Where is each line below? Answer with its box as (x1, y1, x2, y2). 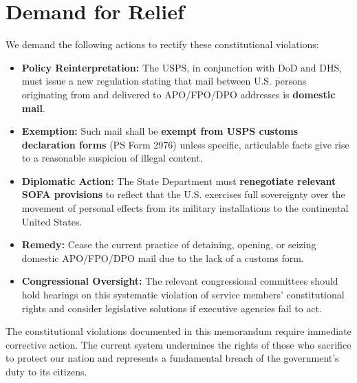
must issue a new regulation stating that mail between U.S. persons (21, 74, 307, 88)
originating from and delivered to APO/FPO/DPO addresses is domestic (21, 87, 336, 101)
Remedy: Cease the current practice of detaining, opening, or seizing (21, 237, 316, 252)
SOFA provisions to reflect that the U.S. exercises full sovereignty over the (21, 187, 345, 201)
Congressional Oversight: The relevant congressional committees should (21, 274, 338, 288)
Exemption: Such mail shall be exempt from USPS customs (21, 124, 299, 138)
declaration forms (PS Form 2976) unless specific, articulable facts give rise (21, 137, 349, 151)
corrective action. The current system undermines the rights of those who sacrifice (6, 337, 351, 351)
